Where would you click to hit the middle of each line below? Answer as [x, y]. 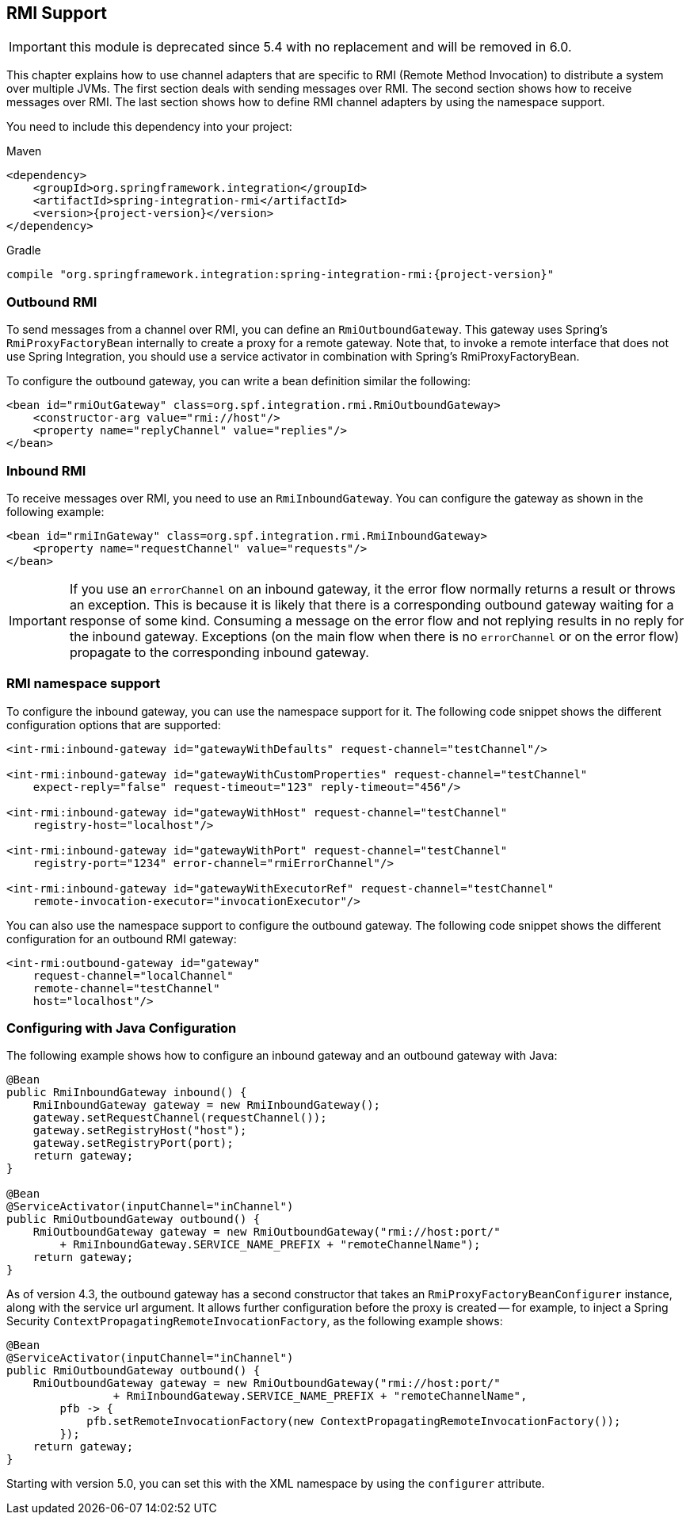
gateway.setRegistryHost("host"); [140, 1131]
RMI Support [57, 13]
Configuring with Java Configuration [122, 1028]
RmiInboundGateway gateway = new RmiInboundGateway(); [207, 1105]
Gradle [24, 250]
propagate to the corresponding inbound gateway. [219, 652]
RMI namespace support [84, 684]
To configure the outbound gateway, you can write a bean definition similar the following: [239, 381]
